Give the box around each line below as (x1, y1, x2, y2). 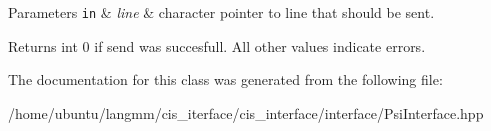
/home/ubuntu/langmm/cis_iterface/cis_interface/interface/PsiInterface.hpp (8, 102, 484, 123)
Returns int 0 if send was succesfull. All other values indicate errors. (8, 35, 426, 56)
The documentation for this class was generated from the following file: (8, 69, 443, 90)
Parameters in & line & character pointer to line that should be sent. (8, 2, 435, 22)
